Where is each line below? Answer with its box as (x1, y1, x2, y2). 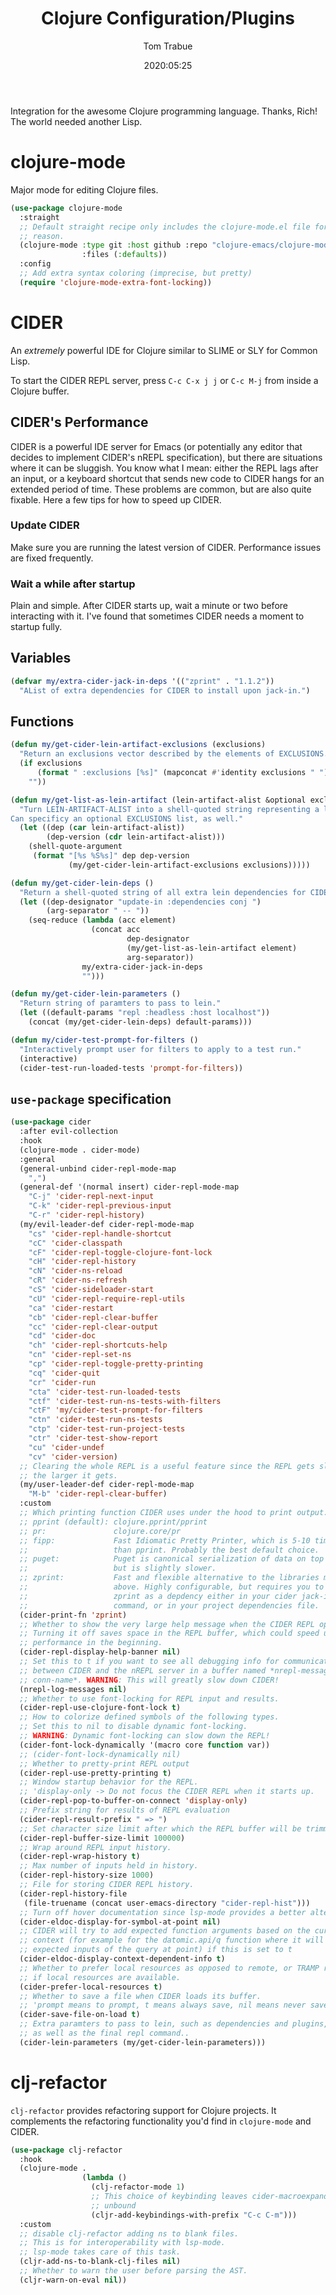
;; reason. (19, 231, 65, 241)
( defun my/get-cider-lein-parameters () (10, 989, 182, 999)
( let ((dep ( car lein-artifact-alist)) (19, 823, 186, 833)
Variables (10, 650, 72, 667)
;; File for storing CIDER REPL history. (19, 1880, 195, 1890)
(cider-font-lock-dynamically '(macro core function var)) (19, 1740, 271, 1750)
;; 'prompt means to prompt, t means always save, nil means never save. (19, 2000, 333, 2011)
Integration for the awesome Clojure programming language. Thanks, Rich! (10, 105, 318, 117)
